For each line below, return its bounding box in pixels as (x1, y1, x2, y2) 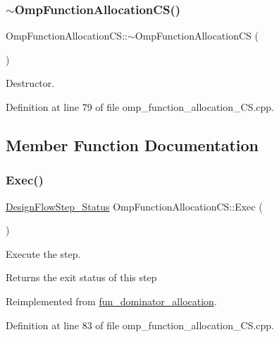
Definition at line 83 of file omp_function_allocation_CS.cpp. (6, 317, 274, 332)
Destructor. (6, 76, 55, 90)
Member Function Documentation (6, 134, 259, 155)
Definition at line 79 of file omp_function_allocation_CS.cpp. (6, 100, 274, 114)
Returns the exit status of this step (6, 270, 157, 285)
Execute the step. (6, 246, 81, 261)
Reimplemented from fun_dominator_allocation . (6, 293, 217, 308)
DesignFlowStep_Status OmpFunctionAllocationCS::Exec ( (6, 199, 263, 213)
